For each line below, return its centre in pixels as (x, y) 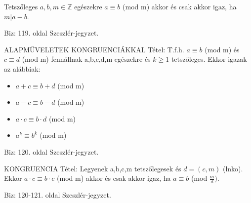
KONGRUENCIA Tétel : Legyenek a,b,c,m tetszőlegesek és (93, 168)
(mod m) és (222, 49)
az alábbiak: (22, 68)
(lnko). (233, 168)
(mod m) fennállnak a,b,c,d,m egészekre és (86, 59)
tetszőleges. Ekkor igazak (209, 59)
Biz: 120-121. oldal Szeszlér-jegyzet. (58, 194)
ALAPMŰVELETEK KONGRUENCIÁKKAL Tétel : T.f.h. (94, 49)
